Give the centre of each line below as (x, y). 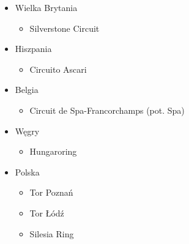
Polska (27, 172)
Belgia (27, 90)
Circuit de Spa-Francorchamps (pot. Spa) (107, 110)
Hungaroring (53, 151)
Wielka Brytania (46, 7)
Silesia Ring (52, 233)
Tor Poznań (51, 192)
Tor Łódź (47, 213)
